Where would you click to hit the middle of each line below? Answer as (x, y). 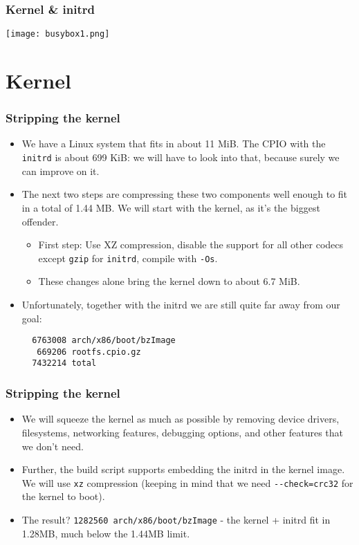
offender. (40, 221)
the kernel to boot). (63, 496)
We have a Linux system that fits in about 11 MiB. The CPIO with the (174, 144)
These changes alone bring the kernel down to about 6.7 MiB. (169, 281)
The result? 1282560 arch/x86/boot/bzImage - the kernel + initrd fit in (176, 519)
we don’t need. (53, 446)
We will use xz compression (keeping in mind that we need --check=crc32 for (187, 482)
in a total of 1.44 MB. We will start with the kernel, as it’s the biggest (171, 207)
